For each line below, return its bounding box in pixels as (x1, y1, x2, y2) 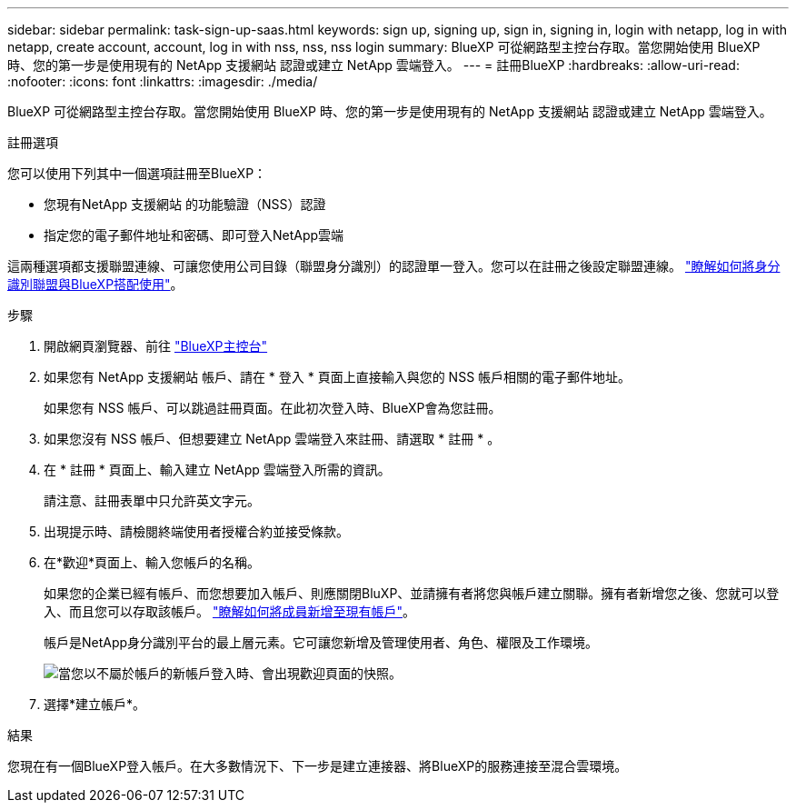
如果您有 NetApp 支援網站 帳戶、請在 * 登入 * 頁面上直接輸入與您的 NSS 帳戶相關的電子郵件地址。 (44, 369, 632, 385)
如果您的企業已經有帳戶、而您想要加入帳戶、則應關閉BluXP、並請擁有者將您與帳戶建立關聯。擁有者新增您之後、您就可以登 (44, 585, 780, 601)
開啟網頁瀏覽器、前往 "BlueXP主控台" (44, 338, 268, 354)
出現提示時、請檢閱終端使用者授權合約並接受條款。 (44, 524, 349, 539)
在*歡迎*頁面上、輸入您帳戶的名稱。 (44, 555, 261, 570)
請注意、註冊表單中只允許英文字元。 (44, 493, 260, 508)
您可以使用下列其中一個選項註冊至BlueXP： (7, 165, 267, 181)
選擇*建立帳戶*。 (44, 696, 146, 712)
